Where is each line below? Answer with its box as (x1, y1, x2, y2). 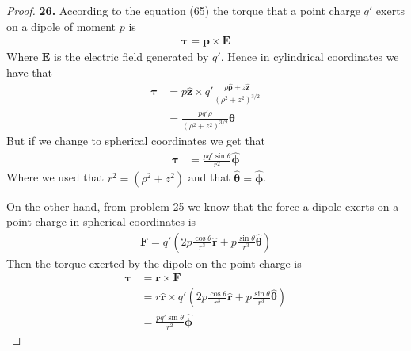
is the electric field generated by (54, 48, 209, 65)
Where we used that (6, 169, 104, 185)
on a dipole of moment (6, 17, 116, 34)
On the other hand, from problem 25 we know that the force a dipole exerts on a (6, 197, 399, 214)
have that (6, 63, 52, 80)
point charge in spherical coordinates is (6, 213, 196, 230)
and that (188, 169, 230, 185)
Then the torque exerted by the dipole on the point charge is (6, 254, 302, 271)
